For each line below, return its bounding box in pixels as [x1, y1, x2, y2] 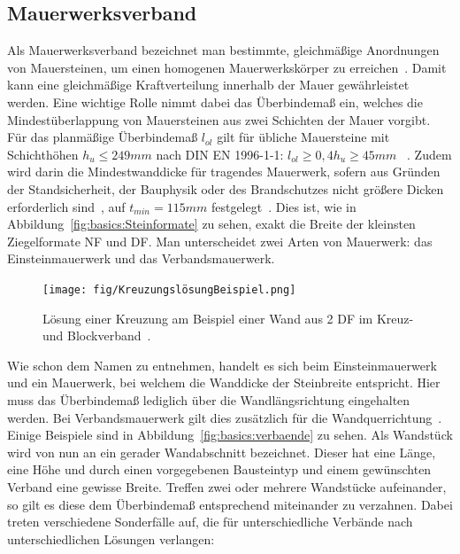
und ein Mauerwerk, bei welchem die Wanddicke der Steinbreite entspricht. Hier [7, 373, 441, 392]
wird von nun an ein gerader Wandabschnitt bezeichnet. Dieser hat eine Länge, [7, 442, 436, 461]
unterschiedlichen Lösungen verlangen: [7, 529, 215, 548]
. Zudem [407, 144, 452, 163]
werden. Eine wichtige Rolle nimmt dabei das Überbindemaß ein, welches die [7, 92, 423, 111]
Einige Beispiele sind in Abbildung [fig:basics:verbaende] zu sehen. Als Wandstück [7, 425, 453, 444]
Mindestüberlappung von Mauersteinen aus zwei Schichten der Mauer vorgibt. [7, 110, 431, 129]
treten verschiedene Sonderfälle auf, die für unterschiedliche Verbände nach [7, 512, 413, 531]
